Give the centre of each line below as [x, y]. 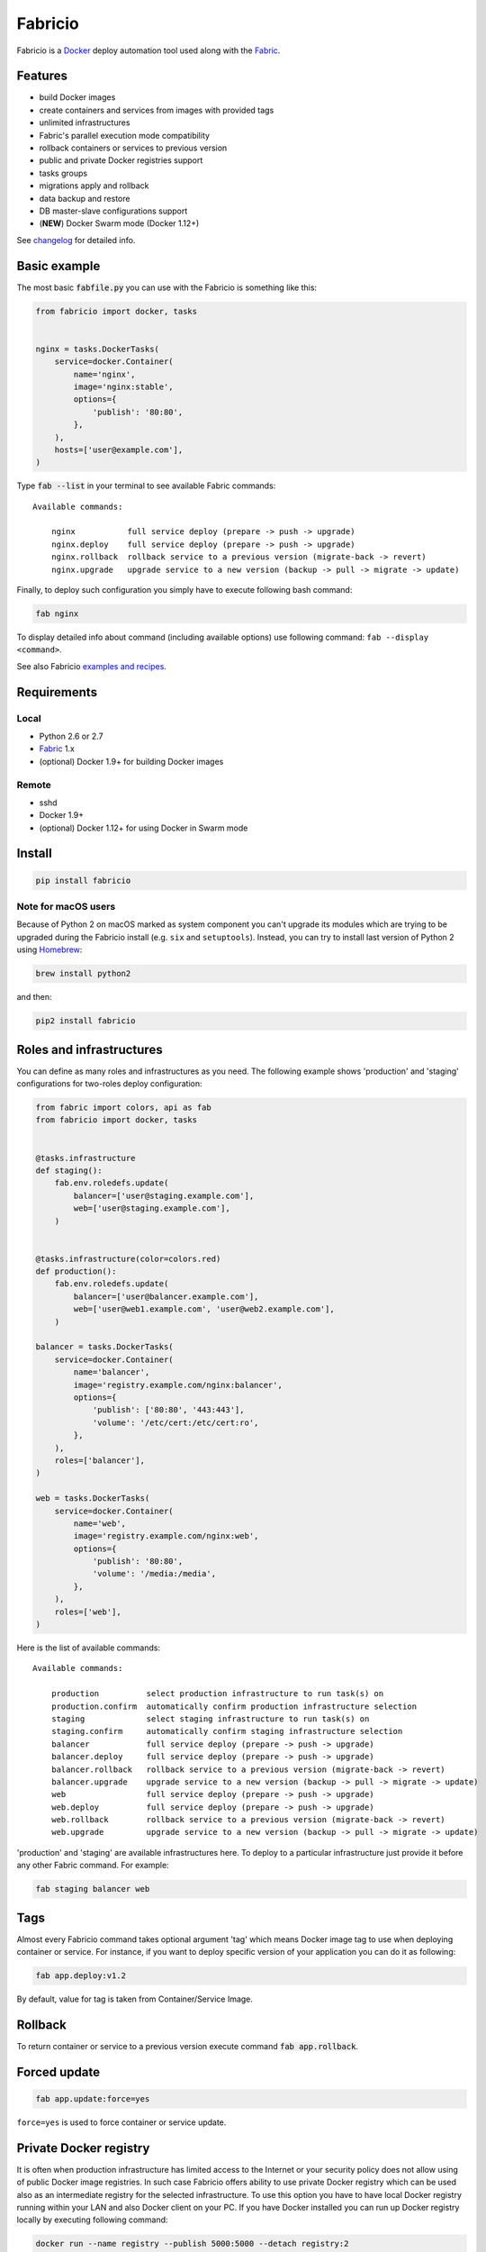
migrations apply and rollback [94, 186]
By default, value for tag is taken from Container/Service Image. [135, 1999]
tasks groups [63, 173]
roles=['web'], [88, 1612]
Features [42, 76]
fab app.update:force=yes [93, 2099]
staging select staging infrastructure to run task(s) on [210, 1719]
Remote [34, 785]
